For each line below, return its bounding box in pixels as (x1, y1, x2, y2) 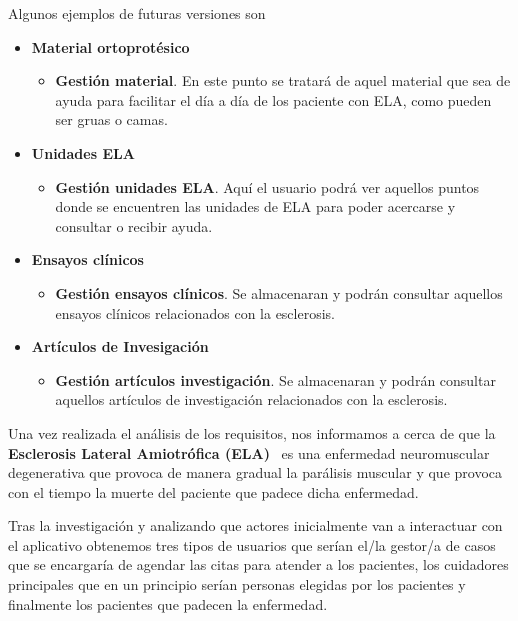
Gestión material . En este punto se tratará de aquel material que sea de (55, 70, 511, 91)
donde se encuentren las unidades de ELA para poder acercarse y (55, 196, 456, 217)
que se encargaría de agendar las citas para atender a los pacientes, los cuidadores (8, 554, 509, 575)
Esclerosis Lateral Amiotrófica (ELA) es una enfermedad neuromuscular (8, 442, 490, 463)
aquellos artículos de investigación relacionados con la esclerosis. (55, 389, 448, 410)
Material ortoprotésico (31, 36, 190, 57)
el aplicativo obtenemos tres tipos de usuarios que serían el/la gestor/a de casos (8, 534, 496, 555)
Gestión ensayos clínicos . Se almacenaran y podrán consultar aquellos (55, 282, 503, 303)
